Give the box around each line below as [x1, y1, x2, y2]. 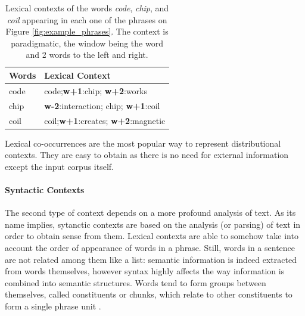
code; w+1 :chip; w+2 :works [44, 84, 147, 97]
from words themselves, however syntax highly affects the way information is [5, 265, 285, 277]
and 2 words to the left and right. [26, 48, 148, 61]
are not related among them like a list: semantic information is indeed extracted [5, 253, 297, 265]
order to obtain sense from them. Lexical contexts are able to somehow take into [5, 230, 298, 242]
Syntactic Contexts [5, 183, 85, 196]
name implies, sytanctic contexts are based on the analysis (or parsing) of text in [5, 218, 301, 230]
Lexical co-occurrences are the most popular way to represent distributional [5, 137, 281, 149]
